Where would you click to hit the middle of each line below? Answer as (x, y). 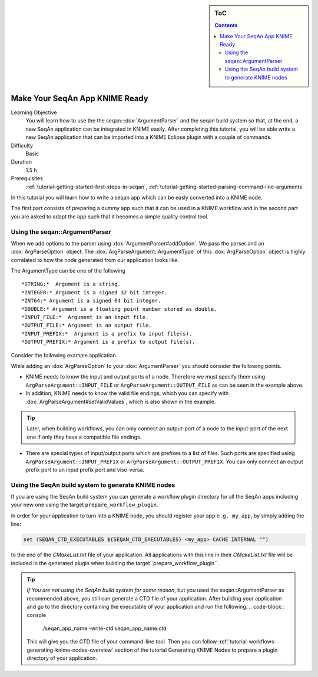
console (37, 615)
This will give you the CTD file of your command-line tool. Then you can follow (122, 642)
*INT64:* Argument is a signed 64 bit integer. (91, 301)
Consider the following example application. (64, 355)
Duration (21, 162)
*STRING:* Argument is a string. (71, 284)
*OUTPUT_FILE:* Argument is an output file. (87, 326)
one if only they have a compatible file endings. (84, 437)
